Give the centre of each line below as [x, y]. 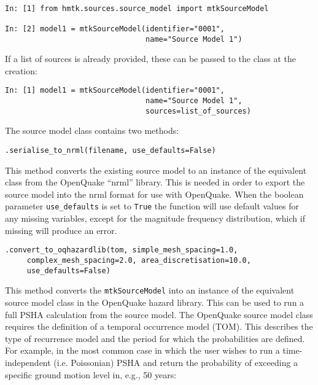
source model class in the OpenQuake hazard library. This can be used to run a [155, 302]
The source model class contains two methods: [92, 130]
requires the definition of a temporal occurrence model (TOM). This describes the [159, 326]
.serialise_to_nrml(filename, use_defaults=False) [111, 151]
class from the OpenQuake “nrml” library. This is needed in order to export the [155, 182]
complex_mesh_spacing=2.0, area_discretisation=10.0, [139, 260]
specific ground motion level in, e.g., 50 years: [91, 374]
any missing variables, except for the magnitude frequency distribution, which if [155, 218]
